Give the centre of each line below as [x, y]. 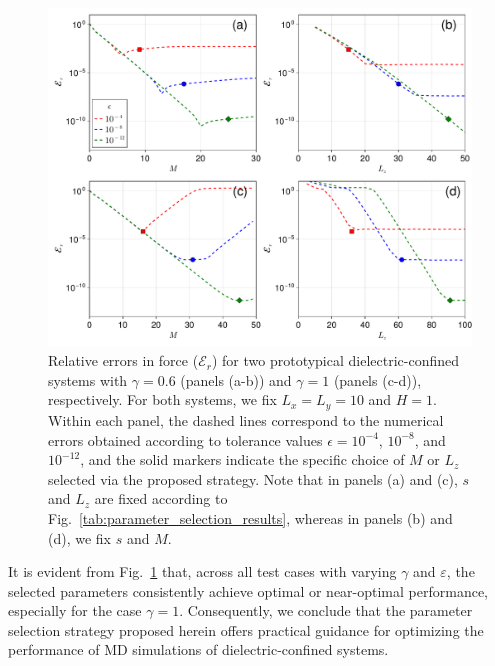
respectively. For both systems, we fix [162, 399]
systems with [88, 379]
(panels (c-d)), [377, 379]
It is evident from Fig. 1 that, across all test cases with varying [202, 571]
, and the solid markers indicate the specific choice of [242, 459]
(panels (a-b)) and [236, 379]
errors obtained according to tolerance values [185, 439]
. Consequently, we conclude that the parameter [326, 610]
